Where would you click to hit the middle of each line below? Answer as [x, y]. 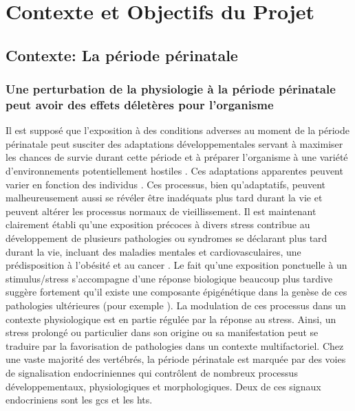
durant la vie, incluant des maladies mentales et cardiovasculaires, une [153, 251]
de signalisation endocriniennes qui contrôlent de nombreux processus [152, 372]
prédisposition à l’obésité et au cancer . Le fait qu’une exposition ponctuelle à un [176, 265]
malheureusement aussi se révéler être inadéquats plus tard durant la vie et [164, 198]
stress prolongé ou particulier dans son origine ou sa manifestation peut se [162, 332]
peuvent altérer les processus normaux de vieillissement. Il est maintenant [161, 211]
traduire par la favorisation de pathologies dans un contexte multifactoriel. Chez [175, 345]
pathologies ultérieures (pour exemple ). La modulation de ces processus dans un [176, 306]
